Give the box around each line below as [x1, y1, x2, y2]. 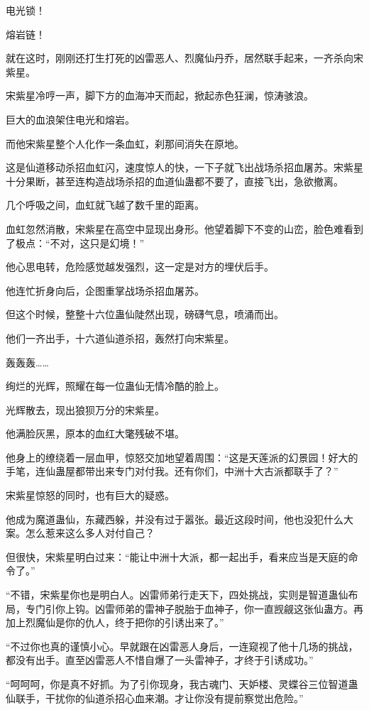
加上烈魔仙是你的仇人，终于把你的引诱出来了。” [6, 615, 224, 630]
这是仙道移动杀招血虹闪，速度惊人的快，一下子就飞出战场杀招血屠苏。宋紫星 [6, 160, 363, 175]
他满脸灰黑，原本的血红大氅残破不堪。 [6, 426, 184, 441]
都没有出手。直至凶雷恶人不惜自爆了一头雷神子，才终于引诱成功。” [6, 652, 314, 667]
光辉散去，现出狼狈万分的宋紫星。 [6, 402, 165, 417]
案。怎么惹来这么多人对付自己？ [6, 525, 155, 540]
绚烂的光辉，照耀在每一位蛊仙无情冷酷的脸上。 [6, 378, 224, 393]
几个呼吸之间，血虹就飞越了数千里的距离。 [6, 197, 204, 212]
